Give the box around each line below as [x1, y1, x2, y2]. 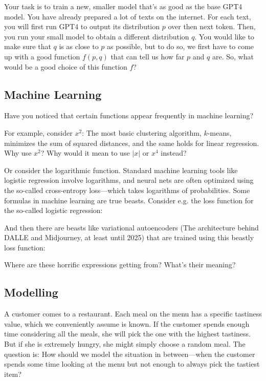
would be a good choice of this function [4, 61, 127, 72]
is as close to [59, 41, 99, 52]
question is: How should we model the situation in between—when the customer [4, 348, 255, 359]
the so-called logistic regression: [4, 205, 103, 216]
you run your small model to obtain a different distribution [4, 31, 189, 41]
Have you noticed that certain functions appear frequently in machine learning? [4, 110, 254, 121]
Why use [4, 147, 32, 158]
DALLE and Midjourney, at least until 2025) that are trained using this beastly [4, 232, 254, 243]
